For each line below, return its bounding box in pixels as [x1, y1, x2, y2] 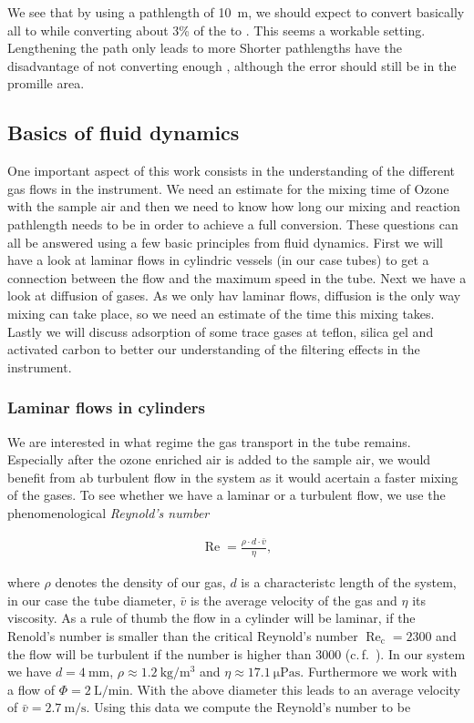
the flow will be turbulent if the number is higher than [7, 644, 312, 663]
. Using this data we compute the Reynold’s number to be [86, 698, 411, 717]
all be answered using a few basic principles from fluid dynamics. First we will [7, 232, 443, 251]
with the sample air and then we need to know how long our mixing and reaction [7, 197, 460, 216]
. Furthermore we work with [300, 662, 458, 681]
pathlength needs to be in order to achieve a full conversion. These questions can [7, 214, 459, 233]
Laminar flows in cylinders [7, 396, 205, 419]
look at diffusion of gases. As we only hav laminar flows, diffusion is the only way [7, 286, 461, 305]
